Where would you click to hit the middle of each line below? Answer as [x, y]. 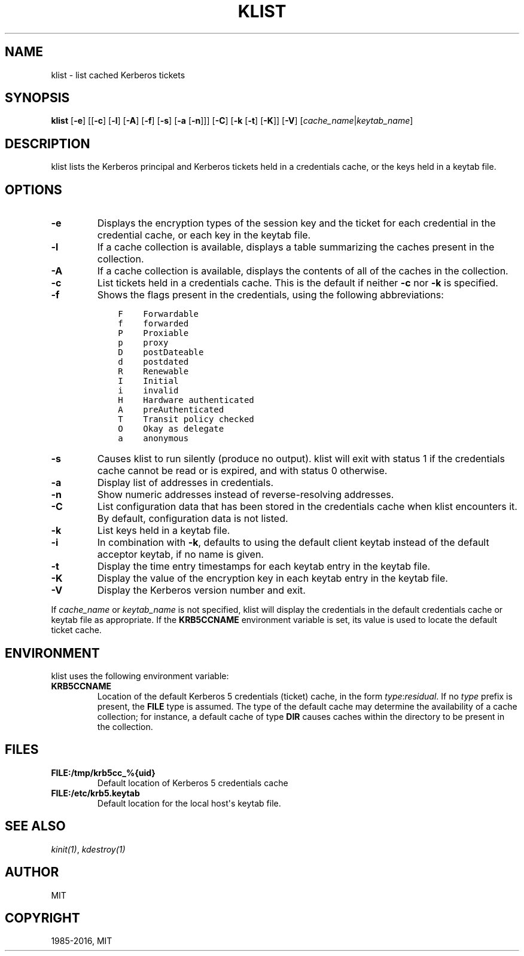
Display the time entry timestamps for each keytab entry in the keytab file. [264, 566]
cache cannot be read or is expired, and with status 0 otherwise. [242, 471]
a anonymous [153, 439]
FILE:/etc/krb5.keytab [95, 793]
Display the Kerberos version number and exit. [201, 590]
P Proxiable [153, 333]
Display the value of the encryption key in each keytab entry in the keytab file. [272, 578]
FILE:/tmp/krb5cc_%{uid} [103, 772]
